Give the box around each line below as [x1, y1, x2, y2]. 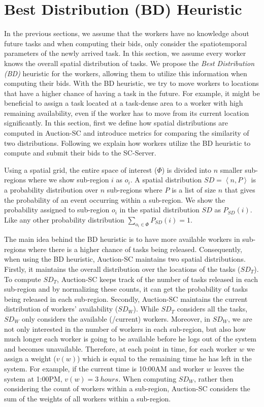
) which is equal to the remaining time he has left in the [77, 353, 252, 364]
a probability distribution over [4, 184, 98, 195]
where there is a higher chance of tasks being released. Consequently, [28, 243, 242, 254]
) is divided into [161, 164, 212, 175]
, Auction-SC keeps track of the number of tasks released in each [57, 273, 258, 284]
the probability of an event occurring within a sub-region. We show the [4, 194, 225, 205]
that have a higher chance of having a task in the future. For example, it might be [4, 87, 260, 98]
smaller [220, 164, 243, 175]
